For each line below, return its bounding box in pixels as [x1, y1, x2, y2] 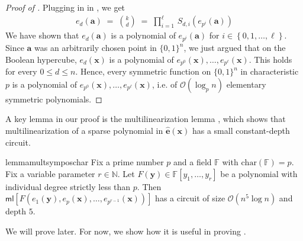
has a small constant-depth [192, 124, 290, 136]
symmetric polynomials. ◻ [5, 92, 102, 105]
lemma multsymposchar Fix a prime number [5, 156, 164, 168]
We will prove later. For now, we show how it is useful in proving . [5, 224, 246, 237]
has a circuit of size [155, 192, 225, 204]
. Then [137, 180, 162, 192]
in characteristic [240, 65, 299, 78]
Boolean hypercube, [5, 53, 77, 65]
